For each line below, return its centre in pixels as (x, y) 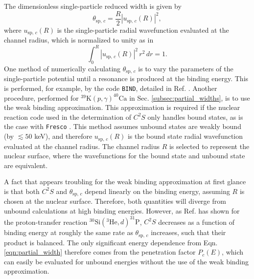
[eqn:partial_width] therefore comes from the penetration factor (100, 252)
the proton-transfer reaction (46, 222)
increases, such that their (188, 232)
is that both (22, 191)
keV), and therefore (63, 136)
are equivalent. (26, 165)
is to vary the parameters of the (186, 68)
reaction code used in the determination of (68, 117)
